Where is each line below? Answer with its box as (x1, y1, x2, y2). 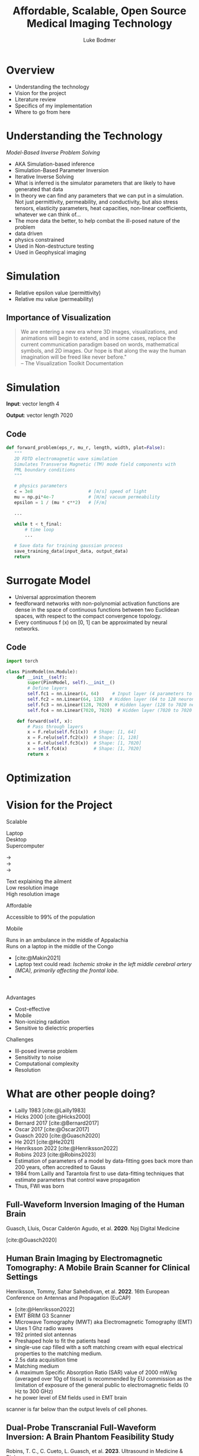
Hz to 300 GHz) (14, 1388, 53, 1395)
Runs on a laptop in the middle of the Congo (6, 942, 114, 949)
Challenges (6, 1036, 34, 1043)
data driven (14, 230, 43, 237)
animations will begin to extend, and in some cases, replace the (20, 334, 176, 342)
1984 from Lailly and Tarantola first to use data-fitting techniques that (14, 1170, 185, 1177)
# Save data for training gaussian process (14, 543, 123, 549)
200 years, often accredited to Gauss (14, 1164, 106, 1170)
